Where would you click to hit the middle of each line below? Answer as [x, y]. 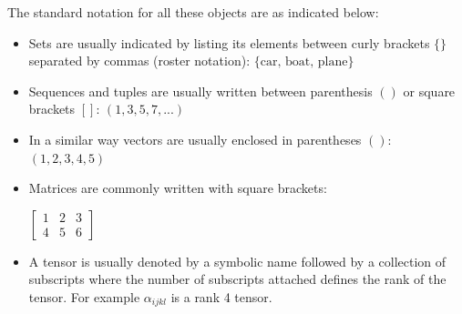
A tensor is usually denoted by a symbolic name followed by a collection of [237, 261]
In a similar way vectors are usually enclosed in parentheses [195, 139]
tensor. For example [84, 296]
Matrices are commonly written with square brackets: [178, 188]
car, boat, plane [304, 62]
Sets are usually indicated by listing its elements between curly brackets [229, 42]
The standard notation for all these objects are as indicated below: [193, 12]
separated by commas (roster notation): [139, 61]
